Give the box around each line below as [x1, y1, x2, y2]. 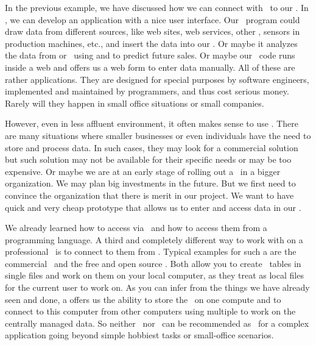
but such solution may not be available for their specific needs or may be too [5, 153, 292, 166]
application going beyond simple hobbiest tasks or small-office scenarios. [5, 329, 274, 341]
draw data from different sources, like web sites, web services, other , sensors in [5, 25, 300, 38]
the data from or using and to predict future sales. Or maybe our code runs [5, 49, 295, 62]
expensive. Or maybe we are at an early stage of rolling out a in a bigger [5, 165, 281, 177]
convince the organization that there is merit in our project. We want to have [5, 188, 294, 201]
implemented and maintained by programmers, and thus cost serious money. [5, 85, 289, 98]
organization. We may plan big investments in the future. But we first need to [5, 177, 296, 190]
